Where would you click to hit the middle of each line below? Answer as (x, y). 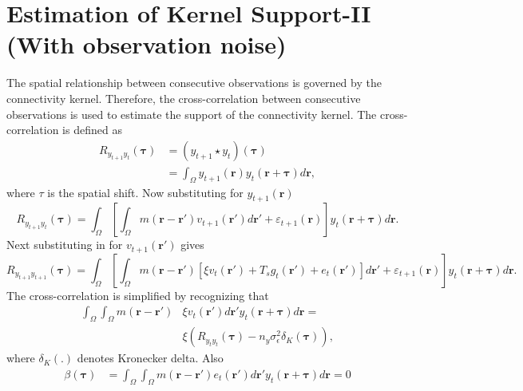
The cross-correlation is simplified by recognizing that (138, 295)
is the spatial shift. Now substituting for (145, 192)
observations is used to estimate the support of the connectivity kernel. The (192, 114)
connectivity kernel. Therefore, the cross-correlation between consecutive (184, 98)
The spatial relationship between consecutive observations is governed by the (194, 83)
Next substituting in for (65, 245)
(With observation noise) (147, 44)
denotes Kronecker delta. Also (150, 358)
